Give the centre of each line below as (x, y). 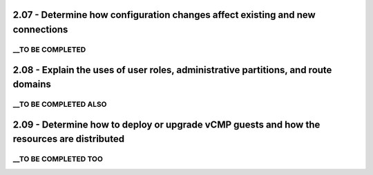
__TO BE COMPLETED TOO (58, 159)
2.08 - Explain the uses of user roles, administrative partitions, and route (172, 70)
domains (32, 84)
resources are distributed (68, 139)
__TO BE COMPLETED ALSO (60, 105)
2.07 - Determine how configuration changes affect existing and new (164, 15)
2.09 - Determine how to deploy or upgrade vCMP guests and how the (166, 124)
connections (40, 30)
